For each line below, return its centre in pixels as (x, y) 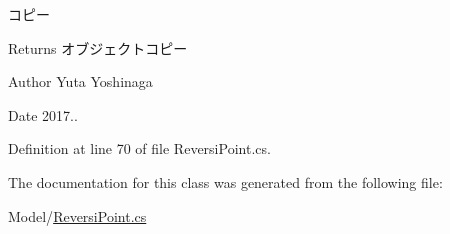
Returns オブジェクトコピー (98, 47)
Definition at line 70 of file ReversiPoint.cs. (139, 148)
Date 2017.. (43, 114)
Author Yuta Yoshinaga (80, 81)
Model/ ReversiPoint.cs (77, 215)
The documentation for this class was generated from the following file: (225, 181)
